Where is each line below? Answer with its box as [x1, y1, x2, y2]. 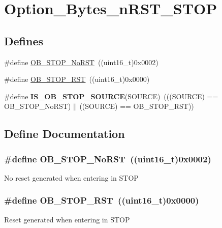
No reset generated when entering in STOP [4, 172, 139, 183]
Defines [4, 33, 44, 48]
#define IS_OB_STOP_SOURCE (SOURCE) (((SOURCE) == [4, 91, 218, 101]
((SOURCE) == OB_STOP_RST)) [79, 101, 194, 111]
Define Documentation [4, 126, 125, 141]
